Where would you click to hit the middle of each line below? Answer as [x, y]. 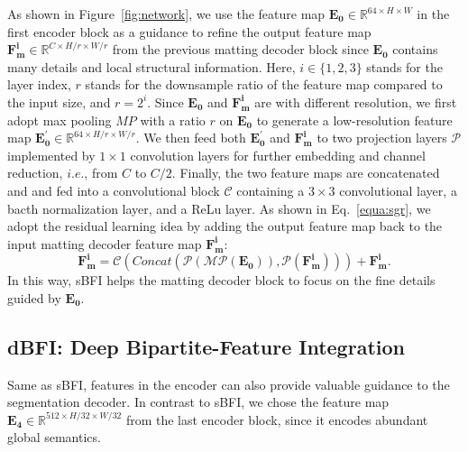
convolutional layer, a [398, 190]
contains [415, 49]
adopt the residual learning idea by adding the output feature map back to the [225, 226]
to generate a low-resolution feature [354, 120]
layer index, [39, 84]
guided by [34, 297]
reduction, [35, 173]
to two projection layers [382, 138]
